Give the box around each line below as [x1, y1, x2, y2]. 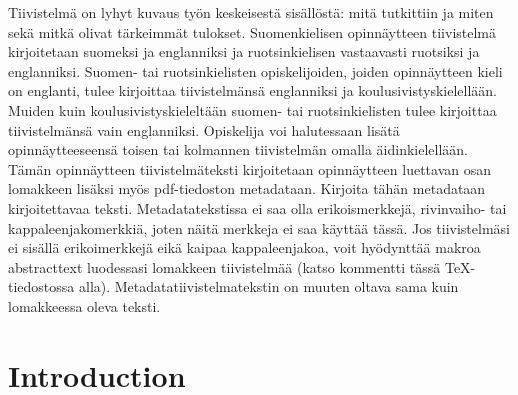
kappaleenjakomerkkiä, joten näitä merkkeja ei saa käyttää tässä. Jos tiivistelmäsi [8, 217, 510, 238]
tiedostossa [8, 276, 75, 297]
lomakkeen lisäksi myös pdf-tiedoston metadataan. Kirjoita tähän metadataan [8, 178, 486, 199]
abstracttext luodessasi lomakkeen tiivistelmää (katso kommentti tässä [8, 256, 441, 277]
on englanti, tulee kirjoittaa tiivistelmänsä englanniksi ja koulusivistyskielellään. [8, 80, 498, 101]
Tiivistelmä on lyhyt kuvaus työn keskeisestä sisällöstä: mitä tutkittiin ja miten [8, 2, 494, 22]
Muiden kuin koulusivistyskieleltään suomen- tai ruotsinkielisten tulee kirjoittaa [8, 99, 497, 120]
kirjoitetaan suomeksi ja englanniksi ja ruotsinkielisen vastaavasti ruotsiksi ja [8, 41, 480, 62]
